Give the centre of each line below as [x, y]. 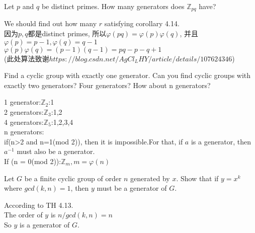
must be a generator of [132, 188]
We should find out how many [51, 23]
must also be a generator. [56, 151]
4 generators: [24, 122]
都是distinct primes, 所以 [67, 33]
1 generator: [23, 102]
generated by [150, 178]
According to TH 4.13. [39, 205]
